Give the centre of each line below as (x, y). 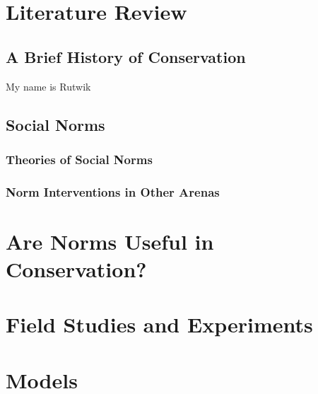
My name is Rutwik (48, 86)
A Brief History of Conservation (126, 56)
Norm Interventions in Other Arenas (113, 191)
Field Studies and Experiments (159, 324)
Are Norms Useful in (110, 241)
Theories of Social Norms (79, 159)
